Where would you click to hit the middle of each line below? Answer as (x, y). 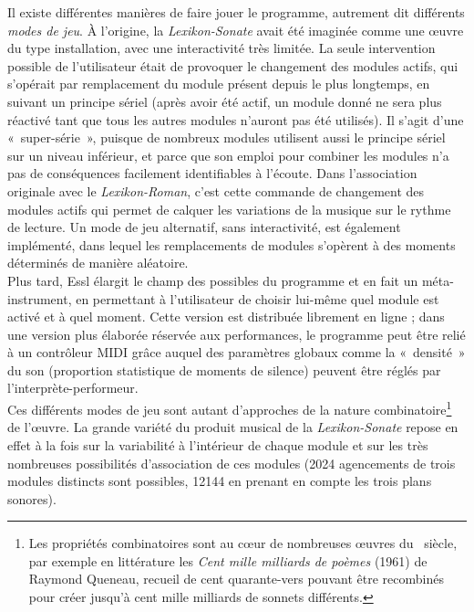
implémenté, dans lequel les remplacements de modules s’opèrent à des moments (232, 244)
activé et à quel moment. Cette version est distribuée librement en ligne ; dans (226, 317)
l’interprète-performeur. (73, 388)
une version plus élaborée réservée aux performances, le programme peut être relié (237, 334)
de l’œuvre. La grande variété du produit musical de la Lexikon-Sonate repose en (233, 427)
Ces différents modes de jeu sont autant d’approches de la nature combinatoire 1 (230, 408)
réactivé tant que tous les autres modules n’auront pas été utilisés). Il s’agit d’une (236, 119)
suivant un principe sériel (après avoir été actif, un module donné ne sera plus (225, 101)
